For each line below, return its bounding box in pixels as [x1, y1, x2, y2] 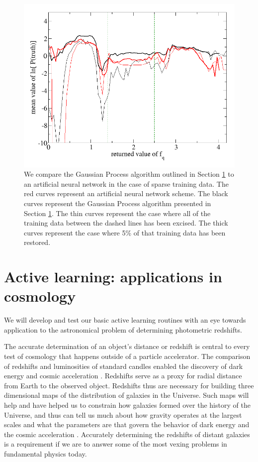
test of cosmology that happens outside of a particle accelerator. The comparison [4, 351, 251, 361]
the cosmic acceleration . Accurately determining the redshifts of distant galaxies [4, 429, 250, 439]
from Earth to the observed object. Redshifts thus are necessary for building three [4, 380, 254, 390]
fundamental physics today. [4, 449, 87, 459]
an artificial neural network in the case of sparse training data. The [24, 178, 229, 189]
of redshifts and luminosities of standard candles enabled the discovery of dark [4, 360, 243, 371]
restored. [24, 237, 51, 247]
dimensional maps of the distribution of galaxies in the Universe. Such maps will [4, 390, 249, 400]
